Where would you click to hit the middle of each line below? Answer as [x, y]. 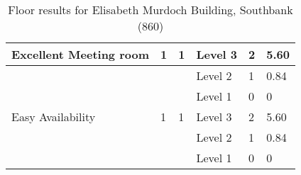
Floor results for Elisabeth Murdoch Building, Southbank [150, 10]
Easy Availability [54, 117]
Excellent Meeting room [81, 54]
